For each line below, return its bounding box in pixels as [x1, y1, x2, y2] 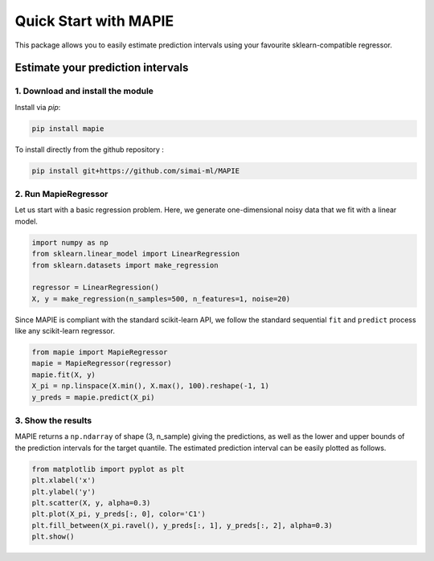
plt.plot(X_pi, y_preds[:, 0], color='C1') [31, 510, 207, 518]
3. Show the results [14, 415, 92, 426]
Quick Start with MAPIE [14, 12, 174, 30]
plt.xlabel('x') [31, 476, 96, 485]
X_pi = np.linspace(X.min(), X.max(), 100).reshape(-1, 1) [31, 382, 269, 391]
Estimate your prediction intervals [14, 61, 189, 75]
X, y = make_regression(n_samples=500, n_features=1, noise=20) [31, 294, 291, 303]
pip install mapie [31, 124, 104, 133]
